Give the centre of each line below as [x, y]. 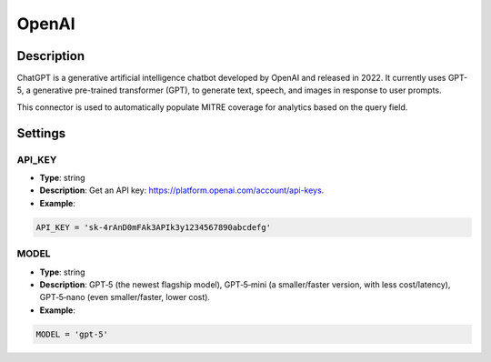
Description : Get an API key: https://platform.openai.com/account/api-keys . [182, 190]
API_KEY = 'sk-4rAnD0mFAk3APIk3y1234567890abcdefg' [154, 227]
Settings [41, 133]
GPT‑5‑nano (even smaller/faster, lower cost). [125, 297]
